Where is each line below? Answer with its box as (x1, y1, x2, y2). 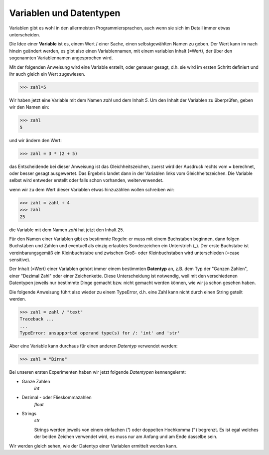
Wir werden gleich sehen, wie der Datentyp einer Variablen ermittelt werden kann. (9, 443, 178, 449)
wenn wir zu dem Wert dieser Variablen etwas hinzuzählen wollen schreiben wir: (9, 186, 175, 192)
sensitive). (9, 257, 31, 263)
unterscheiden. (9, 31, 40, 37)
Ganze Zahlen (21, 378, 50, 384)
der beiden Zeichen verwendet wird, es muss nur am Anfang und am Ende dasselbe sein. (34, 434, 218, 440)
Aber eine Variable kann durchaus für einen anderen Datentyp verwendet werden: (9, 343, 178, 349)
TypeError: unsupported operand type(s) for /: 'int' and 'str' (19, 330, 180, 336)
